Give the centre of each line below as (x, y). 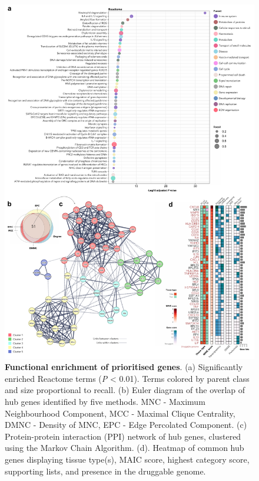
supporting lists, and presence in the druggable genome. (105, 471)
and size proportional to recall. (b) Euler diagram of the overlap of (125, 390)
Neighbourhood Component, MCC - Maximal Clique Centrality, (120, 413)
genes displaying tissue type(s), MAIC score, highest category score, (127, 459)
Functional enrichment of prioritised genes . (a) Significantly (124, 367)
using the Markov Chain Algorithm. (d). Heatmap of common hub (124, 448)
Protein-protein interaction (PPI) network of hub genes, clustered (123, 436)
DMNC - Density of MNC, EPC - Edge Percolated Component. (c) (126, 425)
